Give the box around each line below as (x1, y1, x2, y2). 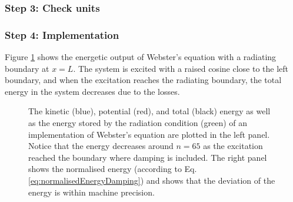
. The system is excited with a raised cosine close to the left (73, 62, 288, 74)
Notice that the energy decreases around (28, 140, 174, 152)
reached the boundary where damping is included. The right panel (28, 151, 267, 163)
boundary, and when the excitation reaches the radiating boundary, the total (5, 74, 282, 86)
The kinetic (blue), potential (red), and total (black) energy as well (28, 105, 271, 117)
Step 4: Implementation (5, 27, 119, 42)
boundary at (5, 62, 49, 74)
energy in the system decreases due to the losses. (5, 85, 180, 97)
